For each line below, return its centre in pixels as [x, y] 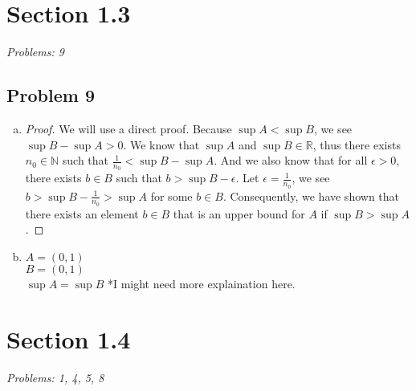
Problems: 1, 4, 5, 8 [55, 377]
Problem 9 [51, 95]
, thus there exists [357, 144]
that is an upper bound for [239, 213]
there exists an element [82, 213]
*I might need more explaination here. [201, 283]
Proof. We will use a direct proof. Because [128, 128]
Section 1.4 [69, 338]
